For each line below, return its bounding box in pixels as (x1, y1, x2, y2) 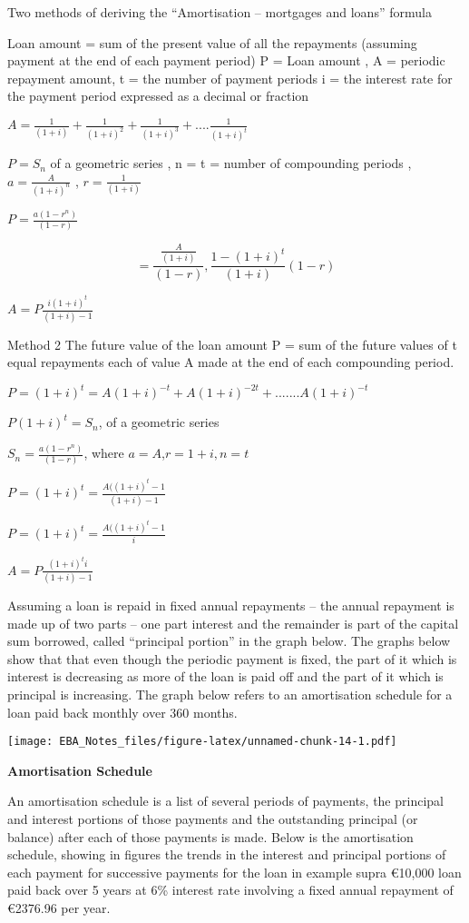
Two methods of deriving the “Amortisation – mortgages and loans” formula (7, 3, 432, 21)
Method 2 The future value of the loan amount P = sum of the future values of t (7, 334, 457, 353)
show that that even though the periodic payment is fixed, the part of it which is (7, 649, 457, 668)
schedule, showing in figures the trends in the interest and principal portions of (7, 845, 446, 864)
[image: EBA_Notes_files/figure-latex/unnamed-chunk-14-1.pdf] (7, 735, 397, 749)
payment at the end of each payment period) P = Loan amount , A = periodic (7, 51, 445, 70)
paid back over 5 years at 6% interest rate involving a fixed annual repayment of (7, 880, 454, 899)
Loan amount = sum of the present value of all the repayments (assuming (7, 33, 417, 52)
